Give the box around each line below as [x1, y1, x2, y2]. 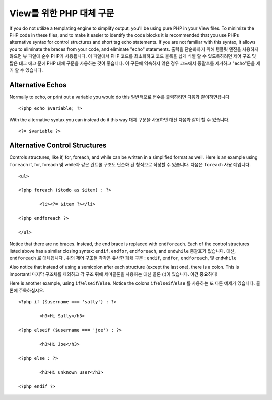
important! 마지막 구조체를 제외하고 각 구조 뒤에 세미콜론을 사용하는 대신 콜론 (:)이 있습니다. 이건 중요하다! [9, 271, 218, 277]
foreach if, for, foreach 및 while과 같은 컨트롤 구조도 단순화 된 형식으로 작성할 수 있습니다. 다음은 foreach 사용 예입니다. [9, 162, 251, 168]
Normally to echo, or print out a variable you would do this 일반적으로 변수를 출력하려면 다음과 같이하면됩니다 [9, 94, 230, 100]
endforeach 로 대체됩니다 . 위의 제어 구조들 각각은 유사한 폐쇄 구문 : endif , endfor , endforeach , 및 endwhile [9, 255, 237, 261]
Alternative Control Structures [9, 141, 107, 149]
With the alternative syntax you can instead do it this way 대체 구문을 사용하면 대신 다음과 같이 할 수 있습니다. [9, 116, 230, 123]
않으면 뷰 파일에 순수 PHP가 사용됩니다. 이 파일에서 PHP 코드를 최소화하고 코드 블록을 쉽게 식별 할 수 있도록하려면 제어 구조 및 [9, 53, 256, 59]
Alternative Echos [9, 81, 67, 89]
